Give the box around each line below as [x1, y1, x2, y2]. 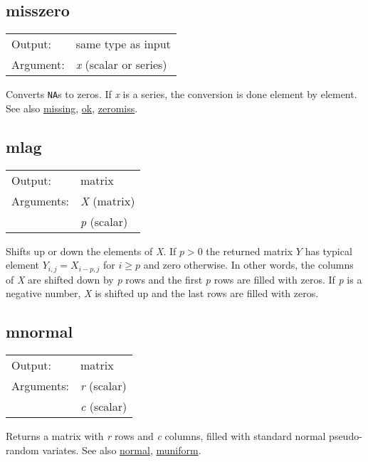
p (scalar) [80, 213, 128, 230]
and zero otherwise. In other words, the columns [143, 257, 354, 272]
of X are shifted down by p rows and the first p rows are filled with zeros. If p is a [6, 272, 362, 286]
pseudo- [329, 429, 362, 444]
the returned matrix [206, 243, 293, 258]
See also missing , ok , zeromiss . [6, 100, 138, 115]
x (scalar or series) [75, 56, 167, 73]
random [6, 442, 39, 457]
